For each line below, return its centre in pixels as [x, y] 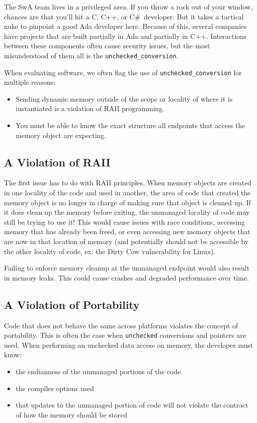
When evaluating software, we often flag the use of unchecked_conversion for [123, 72]
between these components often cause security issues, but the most [107, 46]
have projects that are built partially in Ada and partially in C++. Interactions [125, 36]
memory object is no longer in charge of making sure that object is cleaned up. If [128, 202]
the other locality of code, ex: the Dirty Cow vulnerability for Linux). [110, 251]
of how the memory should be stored [72, 414]
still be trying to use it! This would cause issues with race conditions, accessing [125, 221]
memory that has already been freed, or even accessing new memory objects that [127, 231]
